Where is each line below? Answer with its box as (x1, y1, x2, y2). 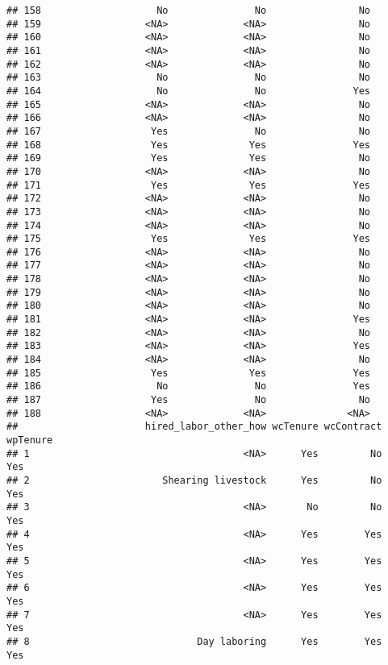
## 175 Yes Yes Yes (6, 233, 371, 245)
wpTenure (6, 434, 53, 446)
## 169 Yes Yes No (6, 152, 371, 164)
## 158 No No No (6, 5, 371, 16)
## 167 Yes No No (6, 125, 371, 137)
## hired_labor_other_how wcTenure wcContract (6, 421, 382, 433)
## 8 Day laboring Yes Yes (6, 635, 382, 647)
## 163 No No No (6, 72, 371, 84)
